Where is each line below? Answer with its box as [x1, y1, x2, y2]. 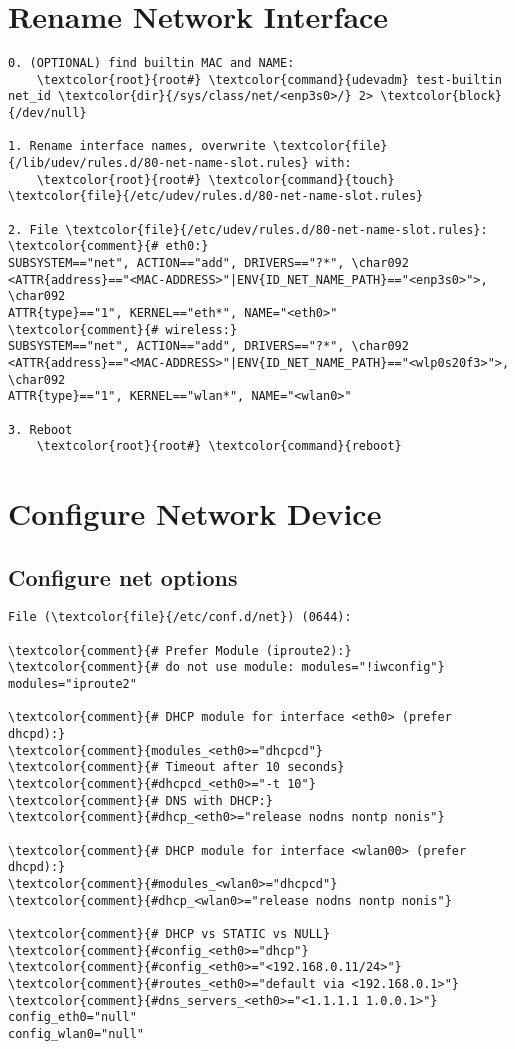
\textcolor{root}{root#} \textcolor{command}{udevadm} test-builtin [36, 72, 502, 87]
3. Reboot [8, 422, 73, 437]
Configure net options [8, 561, 238, 592]
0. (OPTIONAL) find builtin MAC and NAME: [8, 56, 295, 71]
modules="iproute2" [8, 677, 137, 692]
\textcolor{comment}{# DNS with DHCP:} [8, 793, 273, 808]
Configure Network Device [8, 493, 382, 534]
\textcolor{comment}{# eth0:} [8, 239, 209, 254]
